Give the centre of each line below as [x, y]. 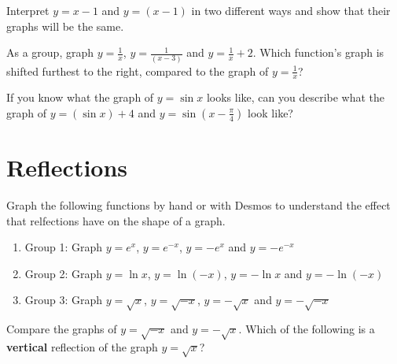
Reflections [67, 167]
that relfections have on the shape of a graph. [116, 220]
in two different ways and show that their [291, 10]
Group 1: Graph [64, 247]
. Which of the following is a [307, 329]
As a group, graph [50, 52]
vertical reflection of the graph [82, 346]
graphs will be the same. [65, 26]
